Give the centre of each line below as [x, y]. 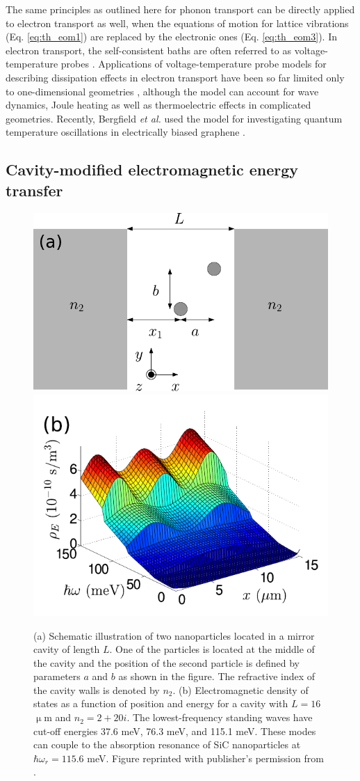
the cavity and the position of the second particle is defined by [166, 662]
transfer [34, 190]
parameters [57, 676]
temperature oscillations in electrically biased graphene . [125, 132]
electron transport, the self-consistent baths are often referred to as [148, 50]
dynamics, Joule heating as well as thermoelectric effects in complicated [158, 105]
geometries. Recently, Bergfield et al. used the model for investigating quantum [174, 118]
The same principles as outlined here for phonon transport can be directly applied [180, 9]
